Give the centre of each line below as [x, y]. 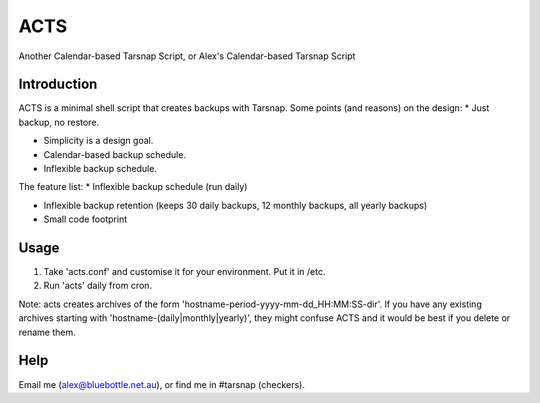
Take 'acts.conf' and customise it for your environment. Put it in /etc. [184, 272]
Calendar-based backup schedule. [115, 154]
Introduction [58, 84]
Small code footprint [85, 219]
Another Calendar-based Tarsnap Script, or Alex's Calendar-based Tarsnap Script [187, 56]
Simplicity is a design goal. [98, 141]
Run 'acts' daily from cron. [98, 286]
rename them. [47, 332]
